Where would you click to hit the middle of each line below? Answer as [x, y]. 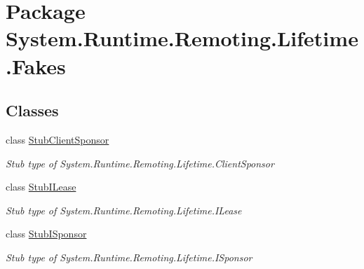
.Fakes [36, 65]
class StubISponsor [46, 234]
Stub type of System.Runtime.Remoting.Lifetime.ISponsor [129, 257]
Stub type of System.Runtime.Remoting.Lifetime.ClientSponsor [140, 163]
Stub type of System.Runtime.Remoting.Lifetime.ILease [124, 210]
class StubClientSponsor [58, 139]
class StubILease [41, 187]
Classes [32, 110]
